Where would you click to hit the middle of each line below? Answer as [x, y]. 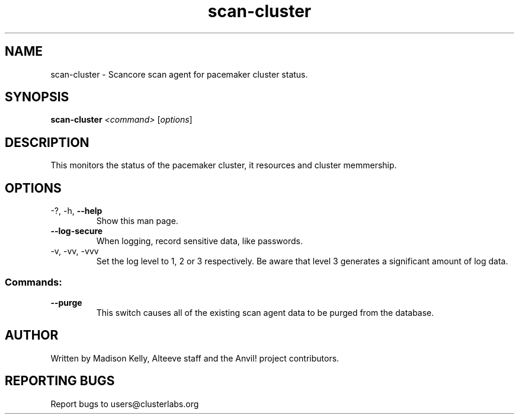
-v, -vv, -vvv [75, 251]
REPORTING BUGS [60, 381]
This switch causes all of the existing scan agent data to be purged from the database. [265, 312]
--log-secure [77, 231]
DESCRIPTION [47, 142]
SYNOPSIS [37, 97]
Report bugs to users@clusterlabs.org [125, 404]
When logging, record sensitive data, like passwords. [199, 241]
